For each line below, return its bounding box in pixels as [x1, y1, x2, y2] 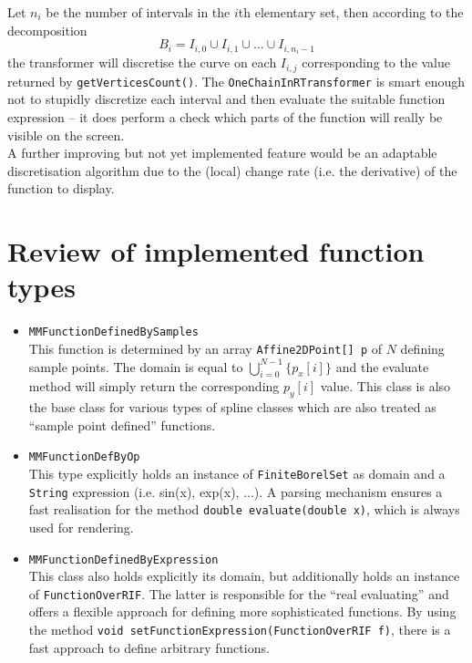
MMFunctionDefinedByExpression [28, 553, 219, 566]
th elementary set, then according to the [238, 3, 464, 21]
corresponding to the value [302, 53, 451, 72]
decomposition [7, 20, 87, 39]
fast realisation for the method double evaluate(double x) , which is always [28, 500, 460, 519]
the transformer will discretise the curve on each [7, 53, 277, 72]
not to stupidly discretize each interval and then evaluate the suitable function [7, 89, 446, 109]
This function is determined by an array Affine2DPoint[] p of [28, 338, 383, 357]
